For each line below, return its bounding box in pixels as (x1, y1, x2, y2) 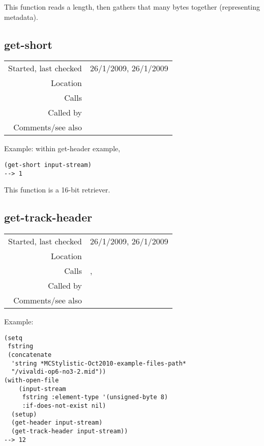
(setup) (11, 410, 37, 418)
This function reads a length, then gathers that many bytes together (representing (4, 2, 260, 12)
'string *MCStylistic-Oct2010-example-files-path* (11, 359, 186, 367)
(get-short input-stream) (4, 161, 92, 169)
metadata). (4, 11, 38, 22)
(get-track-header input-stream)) (11, 427, 128, 435)
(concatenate (8, 351, 52, 358)
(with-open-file (4, 376, 59, 384)
